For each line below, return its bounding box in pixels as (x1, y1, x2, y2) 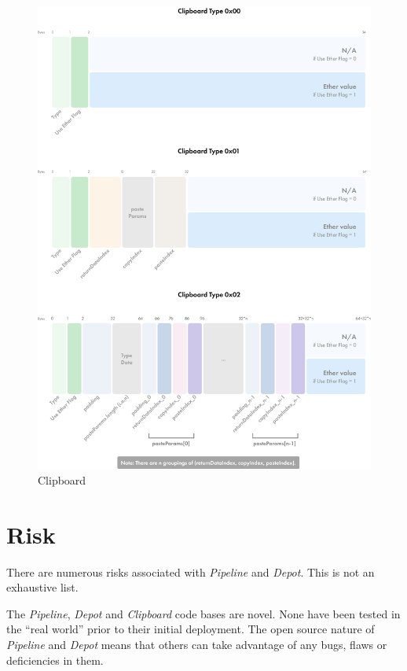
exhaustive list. (6, 579, 79, 595)
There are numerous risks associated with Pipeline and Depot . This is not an (6, 563, 375, 580)
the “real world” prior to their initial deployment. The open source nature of (6, 621, 375, 637)
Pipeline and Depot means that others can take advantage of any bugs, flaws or (6, 636, 387, 652)
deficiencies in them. (6, 651, 104, 668)
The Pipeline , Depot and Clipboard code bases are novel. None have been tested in (6, 605, 401, 621)
